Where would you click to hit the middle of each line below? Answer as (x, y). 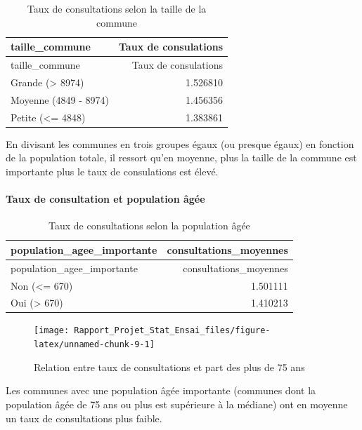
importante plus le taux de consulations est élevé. (112, 171)
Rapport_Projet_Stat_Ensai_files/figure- (172, 331)
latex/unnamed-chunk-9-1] (94, 345)
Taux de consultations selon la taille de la (117, 8)
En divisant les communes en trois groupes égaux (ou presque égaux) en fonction (180, 143)
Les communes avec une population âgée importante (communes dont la (161, 390)
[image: (52, 331)
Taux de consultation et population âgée (105, 199)
